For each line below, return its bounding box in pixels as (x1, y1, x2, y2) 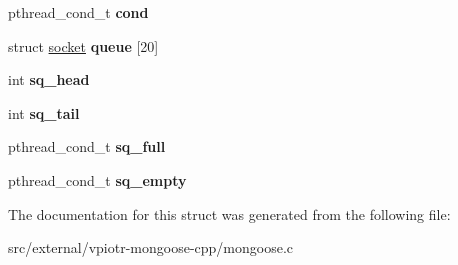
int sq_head (8, 69, 90, 90)
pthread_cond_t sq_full (8, 136, 166, 157)
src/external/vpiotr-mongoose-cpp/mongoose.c (8, 237, 294, 258)
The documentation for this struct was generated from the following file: (8, 203, 451, 224)
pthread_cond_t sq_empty (8, 169, 187, 190)
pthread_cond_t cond (8, 2, 149, 22)
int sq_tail (8, 102, 80, 123)
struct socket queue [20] (8, 35, 159, 56)
